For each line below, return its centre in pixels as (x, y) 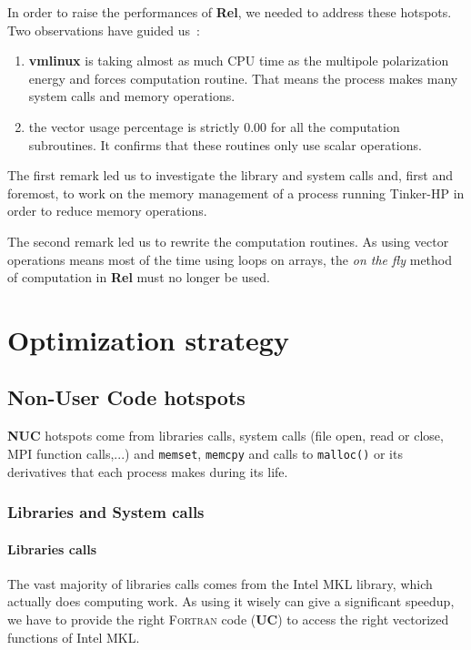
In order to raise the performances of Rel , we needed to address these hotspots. (230, 12)
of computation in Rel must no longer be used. (139, 277)
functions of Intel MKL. (74, 637)
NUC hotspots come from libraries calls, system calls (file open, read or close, (225, 436)
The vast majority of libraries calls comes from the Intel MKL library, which (220, 583)
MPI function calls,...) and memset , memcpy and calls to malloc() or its (205, 453)
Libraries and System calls (106, 512)
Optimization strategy (148, 339)
